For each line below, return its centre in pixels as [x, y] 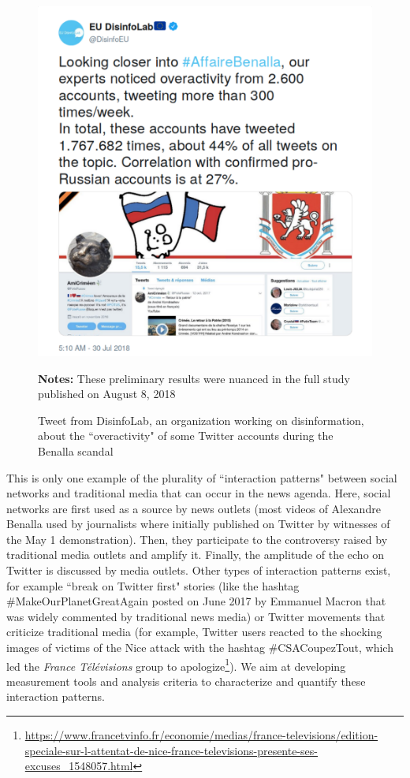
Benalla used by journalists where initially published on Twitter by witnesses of [198, 524]
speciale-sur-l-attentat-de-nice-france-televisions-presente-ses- [171, 750]
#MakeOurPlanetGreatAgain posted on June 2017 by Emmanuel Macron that [196, 601]
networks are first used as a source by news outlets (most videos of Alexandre [194, 508]
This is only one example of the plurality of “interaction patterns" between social [202, 477]
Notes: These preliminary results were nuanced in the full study [194, 378]
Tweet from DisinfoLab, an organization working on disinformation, [201, 420]
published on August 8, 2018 [107, 394]
